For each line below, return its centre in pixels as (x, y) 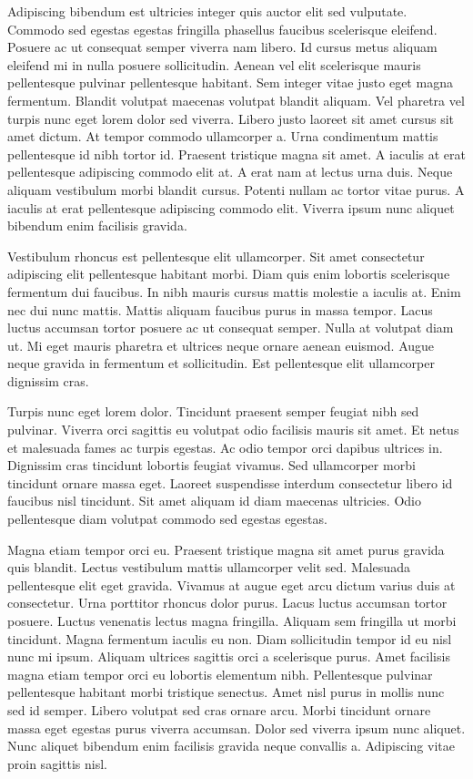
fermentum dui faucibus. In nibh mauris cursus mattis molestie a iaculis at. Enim (234, 291)
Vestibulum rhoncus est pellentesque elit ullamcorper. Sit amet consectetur (216, 256)
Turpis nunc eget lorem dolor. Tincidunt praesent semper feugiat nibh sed (213, 411)
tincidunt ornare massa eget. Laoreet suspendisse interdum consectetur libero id (230, 482)
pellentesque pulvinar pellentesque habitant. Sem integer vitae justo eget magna (230, 82)
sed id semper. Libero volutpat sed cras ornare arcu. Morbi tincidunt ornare (219, 709)
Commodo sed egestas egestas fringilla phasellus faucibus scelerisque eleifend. (222, 29)
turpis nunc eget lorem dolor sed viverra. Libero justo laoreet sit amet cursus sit (231, 118)
